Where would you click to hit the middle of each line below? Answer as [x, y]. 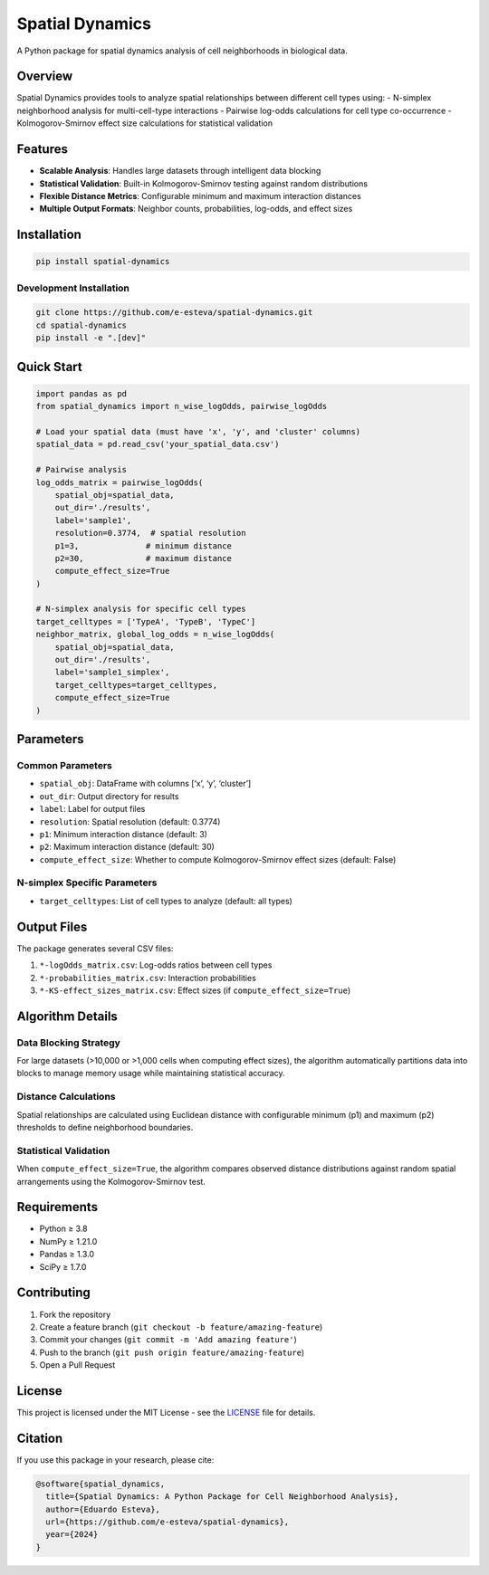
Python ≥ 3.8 [63, 1229]
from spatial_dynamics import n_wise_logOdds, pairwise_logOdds [182, 406]
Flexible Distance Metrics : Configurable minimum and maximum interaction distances [200, 196]
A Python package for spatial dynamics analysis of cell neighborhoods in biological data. [182, 51]
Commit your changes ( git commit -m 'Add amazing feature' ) [168, 1340]
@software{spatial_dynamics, [101, 1484]
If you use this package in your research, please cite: [115, 1460]
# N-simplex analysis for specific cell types [141, 609]
